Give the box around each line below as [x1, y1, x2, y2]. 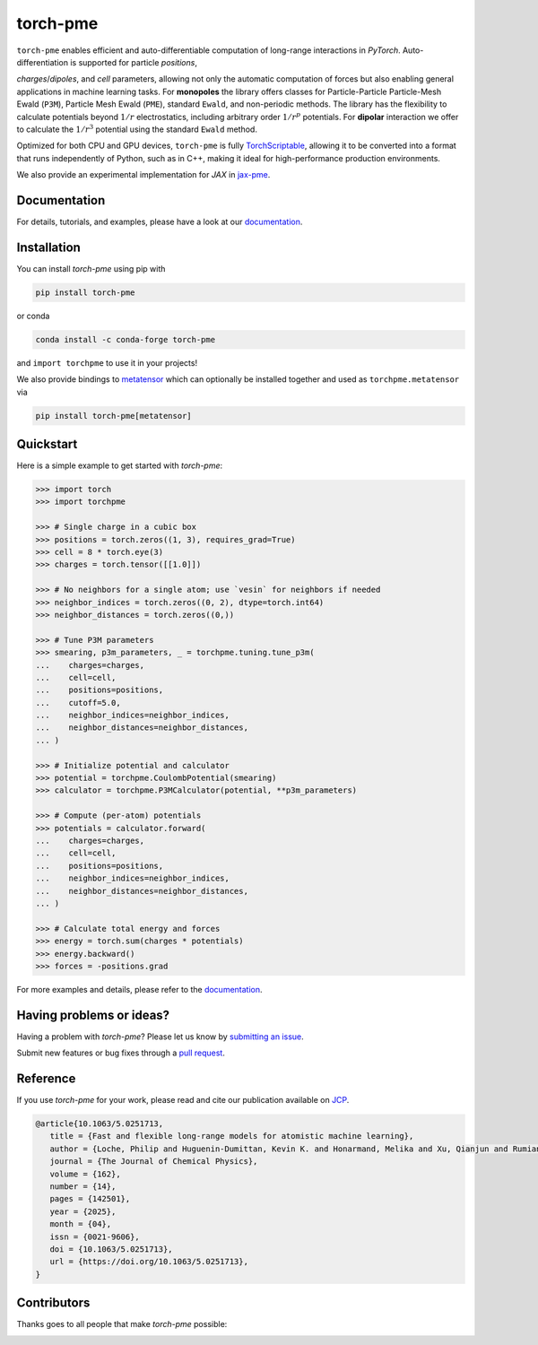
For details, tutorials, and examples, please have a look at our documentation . [16, 216, 303, 227]
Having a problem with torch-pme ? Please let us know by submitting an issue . [16, 1031, 304, 1042]
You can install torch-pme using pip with [16, 263, 166, 273]
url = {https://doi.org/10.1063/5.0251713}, [49, 1256, 248, 1267]
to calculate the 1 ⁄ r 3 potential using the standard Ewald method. [16, 123, 257, 134]
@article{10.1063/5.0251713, [35, 1119, 164, 1129]
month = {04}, [49, 1219, 112, 1229]
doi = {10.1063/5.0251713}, [49, 1244, 174, 1254]
